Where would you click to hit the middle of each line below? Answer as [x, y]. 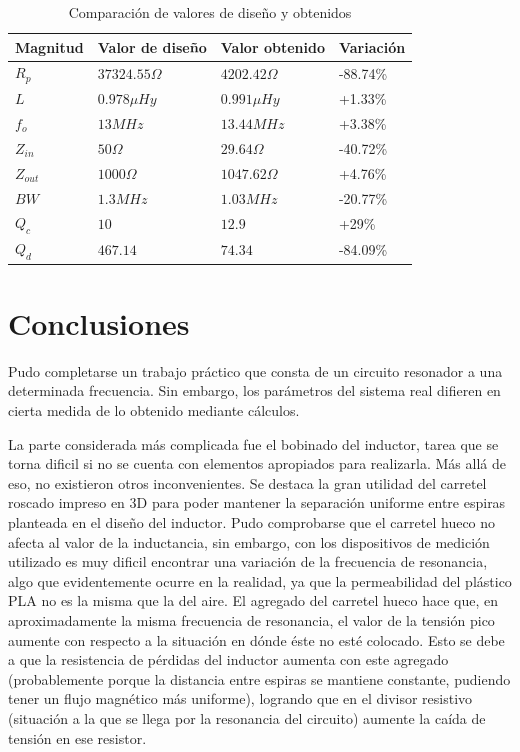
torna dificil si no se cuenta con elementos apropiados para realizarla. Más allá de [257, 463]
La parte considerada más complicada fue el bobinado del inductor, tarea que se [253, 443]
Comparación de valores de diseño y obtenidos [210, 12]
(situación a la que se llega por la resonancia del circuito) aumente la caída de [247, 717]
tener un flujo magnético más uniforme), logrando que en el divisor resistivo [240, 698]
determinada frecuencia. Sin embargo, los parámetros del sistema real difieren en [254, 390]
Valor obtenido [272, 46]
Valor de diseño [152, 46]
